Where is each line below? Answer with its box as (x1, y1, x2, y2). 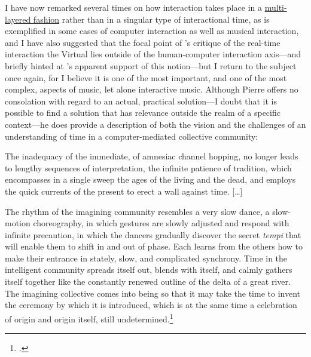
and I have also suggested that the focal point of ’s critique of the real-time (5, 36, 280, 48)
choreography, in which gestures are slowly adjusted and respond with (33, 217, 289, 229)
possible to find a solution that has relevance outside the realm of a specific (5, 106, 280, 119)
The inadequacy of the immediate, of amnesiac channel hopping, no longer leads (5, 150, 298, 162)
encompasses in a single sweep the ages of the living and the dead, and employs (5, 173, 296, 186)
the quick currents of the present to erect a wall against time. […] (5, 184, 243, 197)
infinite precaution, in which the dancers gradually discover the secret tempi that (5, 228, 301, 241)
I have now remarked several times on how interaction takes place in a (5, 1, 263, 13)
